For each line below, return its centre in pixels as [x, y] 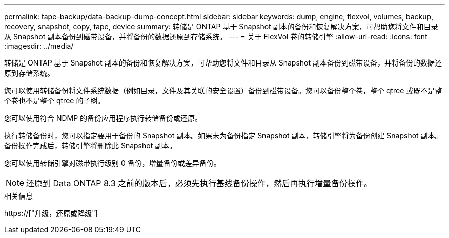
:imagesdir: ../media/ [39, 46]
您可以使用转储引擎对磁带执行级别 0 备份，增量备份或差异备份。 [113, 163]
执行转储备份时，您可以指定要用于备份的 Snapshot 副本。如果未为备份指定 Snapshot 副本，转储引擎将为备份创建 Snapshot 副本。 [223, 135]
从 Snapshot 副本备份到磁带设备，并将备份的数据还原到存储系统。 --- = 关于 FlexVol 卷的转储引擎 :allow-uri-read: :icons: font [216, 37]
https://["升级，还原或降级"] [51, 213]
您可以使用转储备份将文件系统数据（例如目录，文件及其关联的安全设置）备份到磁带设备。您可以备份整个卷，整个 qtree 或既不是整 [223, 90]
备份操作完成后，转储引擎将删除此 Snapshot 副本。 [90, 146]
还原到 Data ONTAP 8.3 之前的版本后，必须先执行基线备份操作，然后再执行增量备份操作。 [199, 183]
